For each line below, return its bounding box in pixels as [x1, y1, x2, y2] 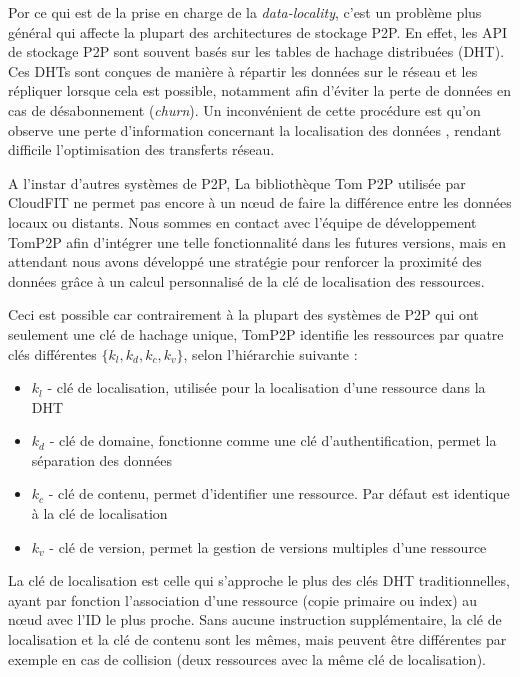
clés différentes [8, 343, 97, 364]
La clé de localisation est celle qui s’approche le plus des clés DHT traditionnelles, [8, 570, 510, 591]
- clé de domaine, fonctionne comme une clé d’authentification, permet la [49, 430, 497, 451]
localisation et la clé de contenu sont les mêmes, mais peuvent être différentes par [8, 629, 507, 650]
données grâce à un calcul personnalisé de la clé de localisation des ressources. [8, 270, 485, 291]
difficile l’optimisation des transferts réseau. [8, 139, 275, 160]
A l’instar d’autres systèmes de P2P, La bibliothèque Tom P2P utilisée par [8, 172, 466, 193]
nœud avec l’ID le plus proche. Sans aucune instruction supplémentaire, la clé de [8, 609, 502, 630]
